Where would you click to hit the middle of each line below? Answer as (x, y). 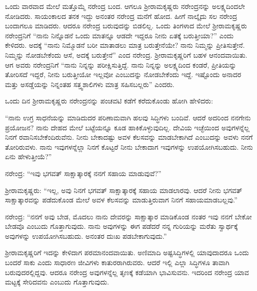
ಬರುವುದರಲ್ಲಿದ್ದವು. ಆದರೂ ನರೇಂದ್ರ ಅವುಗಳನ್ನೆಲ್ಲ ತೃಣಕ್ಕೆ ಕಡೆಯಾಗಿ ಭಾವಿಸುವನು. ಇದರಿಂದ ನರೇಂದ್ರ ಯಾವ (127, 272)
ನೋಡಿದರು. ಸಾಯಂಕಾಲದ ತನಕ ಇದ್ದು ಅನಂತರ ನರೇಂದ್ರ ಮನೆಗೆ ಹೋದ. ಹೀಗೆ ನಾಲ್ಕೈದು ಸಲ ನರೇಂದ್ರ (121, 16)
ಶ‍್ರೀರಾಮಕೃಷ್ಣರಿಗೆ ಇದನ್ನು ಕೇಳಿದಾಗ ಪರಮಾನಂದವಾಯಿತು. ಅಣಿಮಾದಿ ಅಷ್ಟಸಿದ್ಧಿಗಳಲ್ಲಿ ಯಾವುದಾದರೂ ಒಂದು (127, 252)
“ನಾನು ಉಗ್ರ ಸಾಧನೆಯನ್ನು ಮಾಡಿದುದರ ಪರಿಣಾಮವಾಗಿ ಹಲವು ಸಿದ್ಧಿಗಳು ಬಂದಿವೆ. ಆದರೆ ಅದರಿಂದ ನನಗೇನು (128, 117)
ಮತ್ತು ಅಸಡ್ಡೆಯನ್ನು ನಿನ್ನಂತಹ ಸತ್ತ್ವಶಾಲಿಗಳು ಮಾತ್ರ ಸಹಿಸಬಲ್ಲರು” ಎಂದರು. (90, 84)
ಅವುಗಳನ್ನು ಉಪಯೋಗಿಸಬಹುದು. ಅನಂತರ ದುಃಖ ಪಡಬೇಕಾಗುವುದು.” (86, 236)
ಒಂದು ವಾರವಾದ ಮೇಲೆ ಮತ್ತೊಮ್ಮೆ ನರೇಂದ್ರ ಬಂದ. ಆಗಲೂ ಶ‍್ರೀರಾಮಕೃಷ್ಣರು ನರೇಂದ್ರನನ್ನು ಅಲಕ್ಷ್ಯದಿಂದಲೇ (125, 6)
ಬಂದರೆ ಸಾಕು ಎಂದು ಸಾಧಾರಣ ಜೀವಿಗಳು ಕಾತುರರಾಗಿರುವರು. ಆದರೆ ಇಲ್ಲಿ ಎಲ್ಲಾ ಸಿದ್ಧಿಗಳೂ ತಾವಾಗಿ (117, 262)
